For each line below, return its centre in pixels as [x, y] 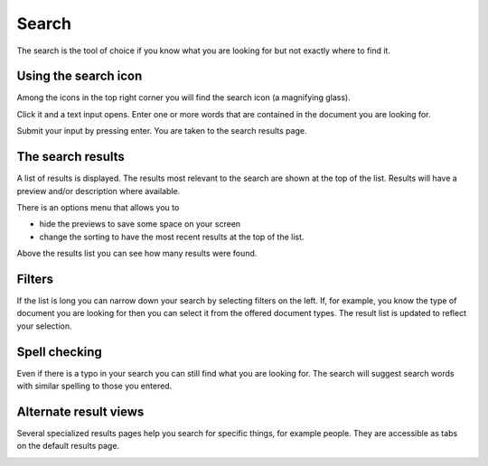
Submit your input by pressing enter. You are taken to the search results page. [162, 131]
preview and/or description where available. [99, 191]
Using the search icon [80, 76]
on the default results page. [68, 446]
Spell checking [60, 352]
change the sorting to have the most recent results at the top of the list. [172, 237]
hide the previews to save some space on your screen [140, 224]
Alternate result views [80, 411]
